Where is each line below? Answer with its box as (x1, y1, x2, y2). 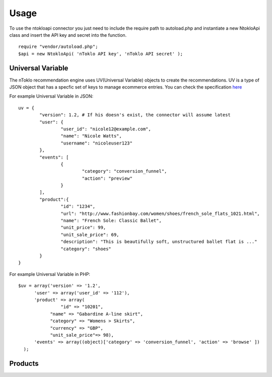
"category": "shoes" (60, 246, 112, 252)
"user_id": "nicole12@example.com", (60, 126, 151, 132)
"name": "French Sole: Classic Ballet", (60, 218, 162, 223)
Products (9, 359, 39, 367)
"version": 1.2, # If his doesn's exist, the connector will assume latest (39, 112, 231, 118)
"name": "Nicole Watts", (60, 133, 122, 139)
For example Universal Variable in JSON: (9, 93, 94, 99)
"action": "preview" (82, 175, 133, 181)
